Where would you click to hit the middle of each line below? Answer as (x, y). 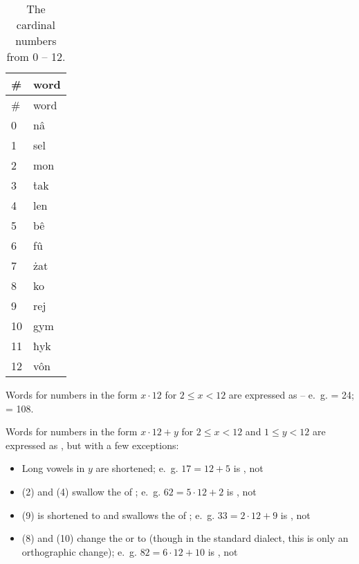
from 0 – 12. (36, 56)
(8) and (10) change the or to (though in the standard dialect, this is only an (185, 538)
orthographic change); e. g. (79, 551)
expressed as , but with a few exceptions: (92, 445)
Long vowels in (53, 468)
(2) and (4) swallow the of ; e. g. (91, 491)
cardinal (36, 25)
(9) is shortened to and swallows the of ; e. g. (118, 515)
